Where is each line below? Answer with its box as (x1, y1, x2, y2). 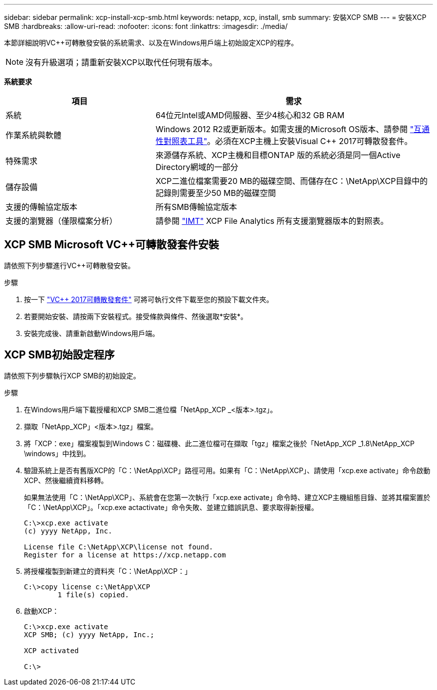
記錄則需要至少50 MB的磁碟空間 (155, 188, 276, 198)
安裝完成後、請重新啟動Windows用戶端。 (24, 329, 160, 338)
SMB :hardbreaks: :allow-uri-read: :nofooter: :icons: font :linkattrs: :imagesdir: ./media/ (4, 22, 288, 30)
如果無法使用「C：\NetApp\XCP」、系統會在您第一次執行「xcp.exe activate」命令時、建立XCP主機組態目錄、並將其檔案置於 (24, 493, 431, 502)
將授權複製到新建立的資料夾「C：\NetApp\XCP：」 (24, 566, 192, 575)
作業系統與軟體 (5, 130, 62, 140)
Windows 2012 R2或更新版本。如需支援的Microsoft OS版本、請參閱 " (155, 124, 414, 134)
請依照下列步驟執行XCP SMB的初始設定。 (4, 371, 140, 380)
